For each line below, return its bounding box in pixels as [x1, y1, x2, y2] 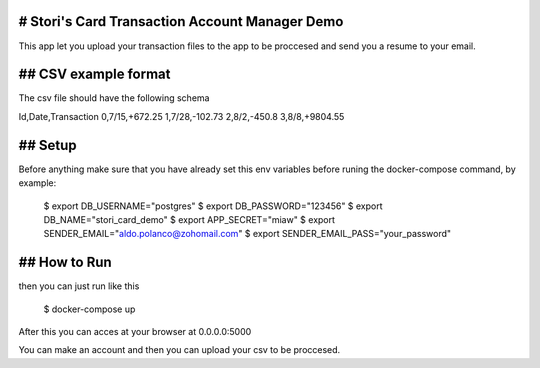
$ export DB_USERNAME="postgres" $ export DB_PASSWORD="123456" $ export [43, 200, 384, 212]
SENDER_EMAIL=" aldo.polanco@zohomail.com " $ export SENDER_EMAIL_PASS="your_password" [43, 228, 452, 240]
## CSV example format [18, 66, 171, 83]
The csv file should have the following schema [18, 92, 210, 104]
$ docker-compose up [43, 303, 136, 315]
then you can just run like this [18, 280, 140, 292]
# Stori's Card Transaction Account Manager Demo [18, 13, 344, 30]
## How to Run [18, 254, 112, 271]
